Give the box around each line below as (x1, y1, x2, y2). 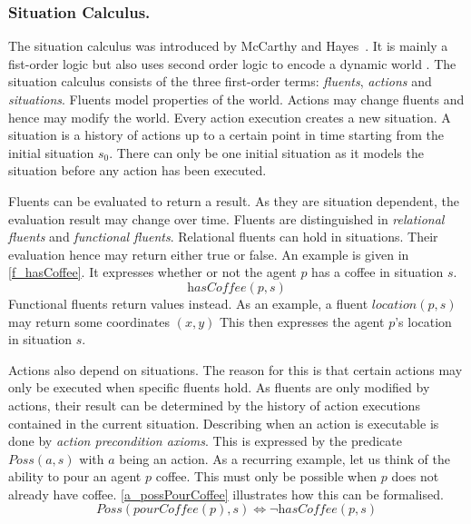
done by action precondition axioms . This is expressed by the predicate (8, 431, 402, 450)
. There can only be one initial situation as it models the (109, 143, 424, 162)
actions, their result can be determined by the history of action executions (8, 395, 420, 414)
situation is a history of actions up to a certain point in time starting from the (8, 125, 445, 144)
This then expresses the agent (219, 311, 385, 331)
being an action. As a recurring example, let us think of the (119, 449, 450, 468)
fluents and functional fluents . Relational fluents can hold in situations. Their (8, 227, 438, 246)
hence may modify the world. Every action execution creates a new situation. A (8, 107, 451, 126)
